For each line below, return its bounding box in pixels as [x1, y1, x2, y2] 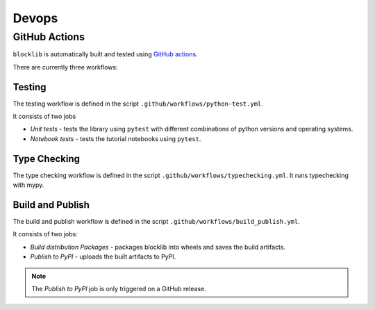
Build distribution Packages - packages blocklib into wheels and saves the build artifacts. [30, 243, 286, 251]
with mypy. [12, 181, 44, 189]
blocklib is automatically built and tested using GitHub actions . [12, 50, 198, 58]
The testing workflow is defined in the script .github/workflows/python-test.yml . [12, 99, 264, 108]
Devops [12, 10, 58, 26]
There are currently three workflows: [12, 63, 118, 71]
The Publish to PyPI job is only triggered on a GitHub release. [31, 285, 206, 293]
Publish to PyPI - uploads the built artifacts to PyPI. [30, 252, 176, 261]
